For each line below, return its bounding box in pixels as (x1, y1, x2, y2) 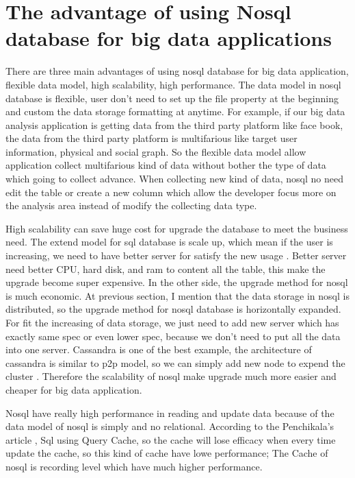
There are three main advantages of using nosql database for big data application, (5, 64, 349, 78)
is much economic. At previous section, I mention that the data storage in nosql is (5, 288, 350, 302)
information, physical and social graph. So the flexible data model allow (5, 144, 306, 158)
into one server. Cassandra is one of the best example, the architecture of (5, 342, 312, 357)
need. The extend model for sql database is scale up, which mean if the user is (5, 235, 333, 249)
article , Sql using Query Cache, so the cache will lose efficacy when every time (5, 432, 336, 446)
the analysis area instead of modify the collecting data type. (5, 198, 257, 213)
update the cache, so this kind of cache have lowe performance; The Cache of (5, 446, 328, 460)
